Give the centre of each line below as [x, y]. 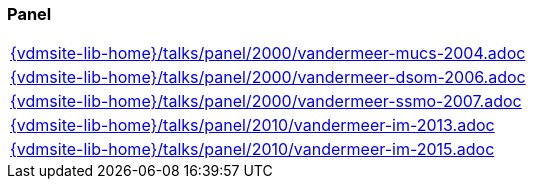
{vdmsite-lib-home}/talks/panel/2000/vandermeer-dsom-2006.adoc [268, 77]
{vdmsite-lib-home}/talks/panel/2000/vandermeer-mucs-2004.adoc [268, 53]
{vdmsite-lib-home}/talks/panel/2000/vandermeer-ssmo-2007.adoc [266, 101]
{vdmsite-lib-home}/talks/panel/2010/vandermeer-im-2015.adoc [252, 149]
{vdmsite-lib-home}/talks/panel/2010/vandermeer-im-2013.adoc [252, 125]
